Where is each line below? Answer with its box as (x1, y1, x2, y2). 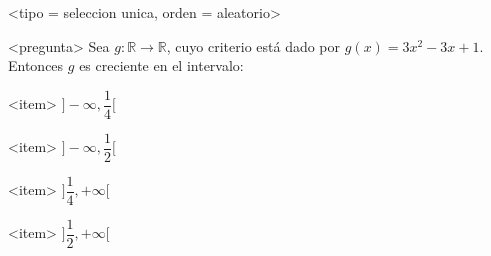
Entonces (8, 55, 64, 76)
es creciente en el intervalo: (79, 55, 244, 76)
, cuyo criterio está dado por (166, 35, 341, 56)
